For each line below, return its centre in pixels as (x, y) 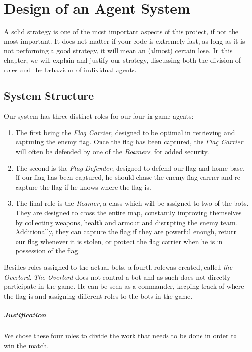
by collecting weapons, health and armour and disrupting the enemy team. (126, 222)
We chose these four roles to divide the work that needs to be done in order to (120, 335)
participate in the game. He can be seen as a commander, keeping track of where (124, 286)
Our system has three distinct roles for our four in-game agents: (99, 116)
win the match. (26, 345)
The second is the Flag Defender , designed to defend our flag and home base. (130, 167)
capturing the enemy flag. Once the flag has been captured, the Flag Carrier (129, 142)
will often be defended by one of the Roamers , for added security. (112, 151)
